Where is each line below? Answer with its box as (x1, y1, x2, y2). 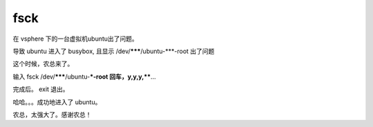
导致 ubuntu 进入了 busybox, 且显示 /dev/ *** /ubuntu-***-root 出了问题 (12, 47, 215, 55)
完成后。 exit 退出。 (12, 85, 69, 93)
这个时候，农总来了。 (12, 59, 74, 68)
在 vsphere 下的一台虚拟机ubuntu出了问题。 (12, 35, 138, 43)
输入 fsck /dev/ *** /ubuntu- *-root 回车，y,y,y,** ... (12, 72, 156, 81)
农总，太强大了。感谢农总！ (12, 110, 92, 119)
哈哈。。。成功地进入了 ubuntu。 (12, 97, 102, 106)
